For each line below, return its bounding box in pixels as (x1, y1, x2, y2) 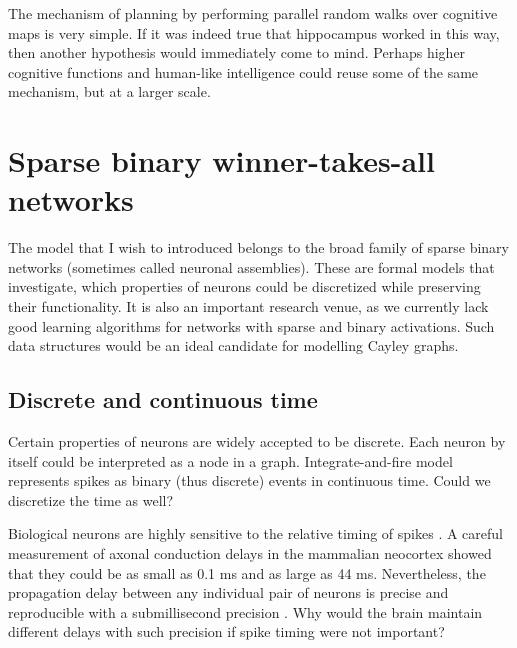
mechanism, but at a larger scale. (8, 81, 211, 102)
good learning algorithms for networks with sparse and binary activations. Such (8, 315, 495, 336)
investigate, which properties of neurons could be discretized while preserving (8, 276, 481, 297)
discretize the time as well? (8, 489, 174, 510)
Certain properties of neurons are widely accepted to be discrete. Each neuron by (8, 431, 506, 452)
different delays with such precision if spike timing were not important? (8, 621, 445, 642)
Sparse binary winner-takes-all (8, 140, 435, 181)
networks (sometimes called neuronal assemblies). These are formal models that (8, 256, 495, 277)
